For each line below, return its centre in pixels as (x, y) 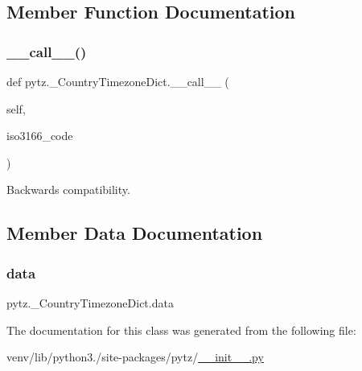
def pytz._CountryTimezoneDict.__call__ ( (118, 81)
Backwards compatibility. (68, 190)
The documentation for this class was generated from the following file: (181, 330)
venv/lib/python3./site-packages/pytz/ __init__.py (135, 357)
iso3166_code (40, 136)
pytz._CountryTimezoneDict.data (90, 302)
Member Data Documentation (135, 233)
